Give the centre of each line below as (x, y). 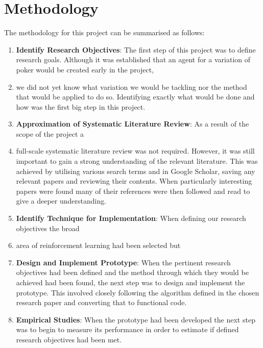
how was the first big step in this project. (81, 106)
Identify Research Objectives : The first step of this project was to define (136, 49)
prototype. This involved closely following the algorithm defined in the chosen (138, 292)
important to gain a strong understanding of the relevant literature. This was (137, 161)
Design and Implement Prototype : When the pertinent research (123, 262)
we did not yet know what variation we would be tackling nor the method (131, 86)
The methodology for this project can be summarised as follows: (104, 32)
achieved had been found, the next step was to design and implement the (130, 282)
